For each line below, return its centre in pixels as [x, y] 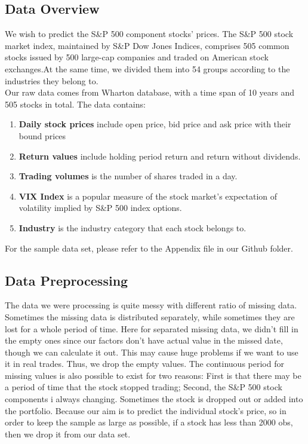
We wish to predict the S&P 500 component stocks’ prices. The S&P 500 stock [149, 34]
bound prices [42, 135]
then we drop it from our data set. [68, 434]
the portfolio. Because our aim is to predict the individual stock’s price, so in [146, 410]
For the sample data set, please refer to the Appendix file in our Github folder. [149, 248]
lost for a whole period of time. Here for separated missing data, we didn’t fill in [152, 328]
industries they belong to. [52, 80]
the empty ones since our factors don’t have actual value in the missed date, [144, 340]
